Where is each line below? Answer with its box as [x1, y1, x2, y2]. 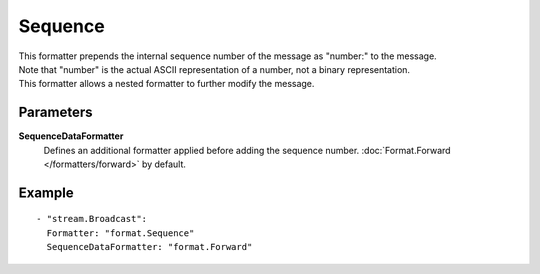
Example [18, 184, 74, 201]
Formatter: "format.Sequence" [46, 227, 195, 239]
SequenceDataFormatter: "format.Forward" [46, 241, 253, 253]
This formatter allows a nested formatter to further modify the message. [18, 78, 315, 90]
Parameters [18, 104, 93, 121]
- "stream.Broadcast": [36, 213, 148, 225]
